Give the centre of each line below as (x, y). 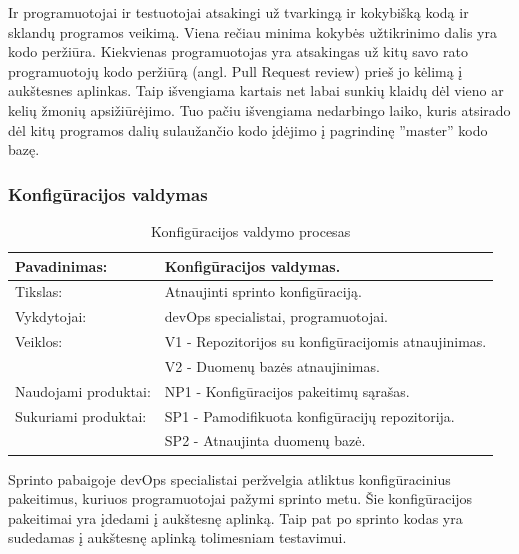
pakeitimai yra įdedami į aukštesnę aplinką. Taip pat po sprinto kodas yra (235, 517)
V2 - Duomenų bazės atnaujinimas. (272, 365)
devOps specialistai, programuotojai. (276, 316)
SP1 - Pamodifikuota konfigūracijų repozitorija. (309, 415)
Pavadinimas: (61, 265)
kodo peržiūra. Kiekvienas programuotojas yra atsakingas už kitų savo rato (238, 51)
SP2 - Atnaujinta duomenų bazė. (265, 440)
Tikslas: (39, 291)
